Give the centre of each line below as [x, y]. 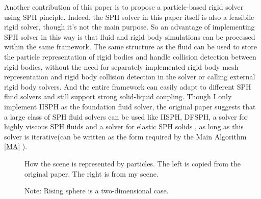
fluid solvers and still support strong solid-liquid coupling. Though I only [118, 96]
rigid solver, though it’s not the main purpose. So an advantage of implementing [129, 27]
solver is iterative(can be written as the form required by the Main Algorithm [125, 136]
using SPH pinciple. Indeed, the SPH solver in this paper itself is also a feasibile [129, 17]
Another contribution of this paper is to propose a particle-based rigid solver [124, 7]
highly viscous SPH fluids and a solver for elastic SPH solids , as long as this [124, 126]
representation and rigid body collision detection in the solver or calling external [130, 77]
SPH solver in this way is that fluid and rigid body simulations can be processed [130, 36]
